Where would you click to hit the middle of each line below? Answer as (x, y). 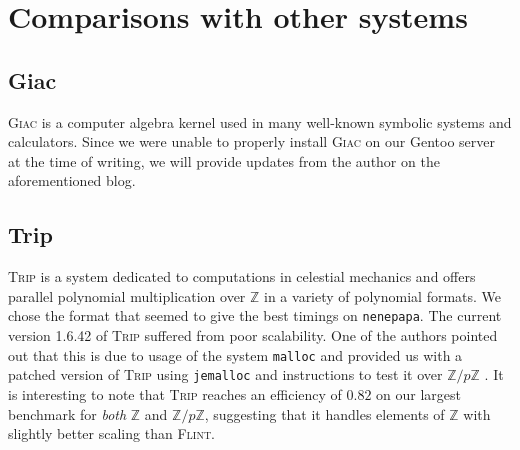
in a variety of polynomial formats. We (383, 295)
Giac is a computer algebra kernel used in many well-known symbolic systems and (260, 121)
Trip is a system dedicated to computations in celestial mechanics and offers (242, 276)
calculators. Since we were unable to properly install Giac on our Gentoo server (251, 141)
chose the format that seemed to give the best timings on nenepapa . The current (255, 315)
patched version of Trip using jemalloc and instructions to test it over (225, 374)
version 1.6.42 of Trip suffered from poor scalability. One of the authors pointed (253, 335)
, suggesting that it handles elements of (324, 413)
